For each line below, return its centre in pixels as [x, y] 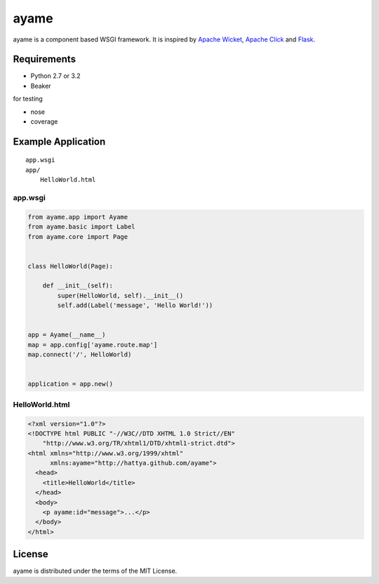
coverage [44, 122]
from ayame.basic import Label [82, 227]
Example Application [59, 142]
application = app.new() [71, 384]
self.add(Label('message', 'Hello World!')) [135, 305]
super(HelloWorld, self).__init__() [120, 296]
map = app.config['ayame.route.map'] [93, 345]
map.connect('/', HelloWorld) [80, 355]
